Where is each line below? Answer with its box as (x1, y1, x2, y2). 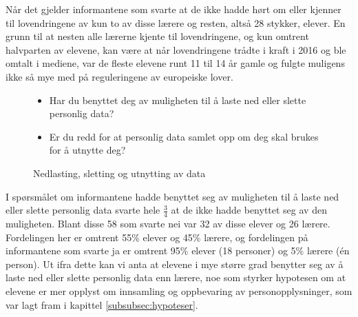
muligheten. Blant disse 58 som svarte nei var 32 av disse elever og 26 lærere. (6, 216, 330, 230)
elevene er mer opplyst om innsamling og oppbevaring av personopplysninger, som (6, 283, 352, 298)
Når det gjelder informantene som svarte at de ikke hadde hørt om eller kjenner (6, 2, 341, 16)
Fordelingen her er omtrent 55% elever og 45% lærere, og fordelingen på (6, 229, 308, 244)
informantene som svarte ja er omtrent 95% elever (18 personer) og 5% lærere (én (6, 243, 350, 258)
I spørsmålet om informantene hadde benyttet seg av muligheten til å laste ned (6, 189, 339, 203)
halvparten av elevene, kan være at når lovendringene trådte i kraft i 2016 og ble (6, 42, 346, 57)
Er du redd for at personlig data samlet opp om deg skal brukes (49, 129, 319, 143)
